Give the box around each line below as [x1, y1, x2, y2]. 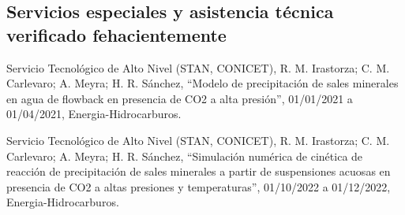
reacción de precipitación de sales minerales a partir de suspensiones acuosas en [6, 163, 391, 180]
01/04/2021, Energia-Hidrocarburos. [6, 106, 182, 122]
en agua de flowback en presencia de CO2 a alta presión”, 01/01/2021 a [6, 90, 353, 106]
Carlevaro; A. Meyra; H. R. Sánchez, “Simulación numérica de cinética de [6, 147, 363, 164]
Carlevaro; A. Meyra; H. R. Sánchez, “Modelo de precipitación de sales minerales [6, 75, 399, 91]
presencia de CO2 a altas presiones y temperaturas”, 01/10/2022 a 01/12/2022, [6, 178, 391, 195]
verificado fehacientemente [6, 22, 227, 46]
